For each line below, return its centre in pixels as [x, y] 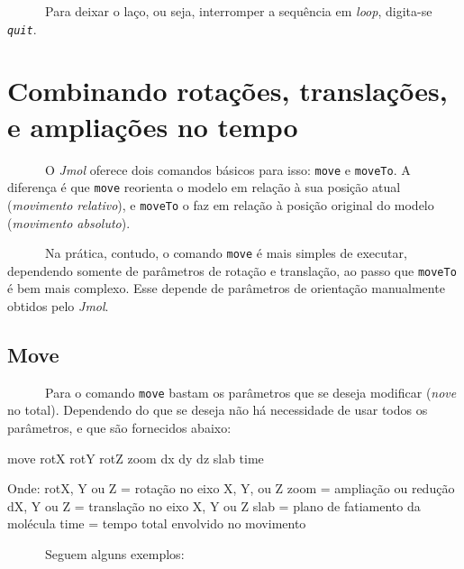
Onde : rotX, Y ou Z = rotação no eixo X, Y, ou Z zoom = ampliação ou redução [231, 488]
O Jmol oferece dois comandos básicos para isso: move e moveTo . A [227, 169]
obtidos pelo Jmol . [58, 306]
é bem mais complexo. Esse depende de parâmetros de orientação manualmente [226, 288]
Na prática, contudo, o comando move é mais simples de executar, [226, 253]
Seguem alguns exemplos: [114, 554]
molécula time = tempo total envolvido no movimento [157, 523]
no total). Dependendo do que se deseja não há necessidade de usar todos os [218, 410]
